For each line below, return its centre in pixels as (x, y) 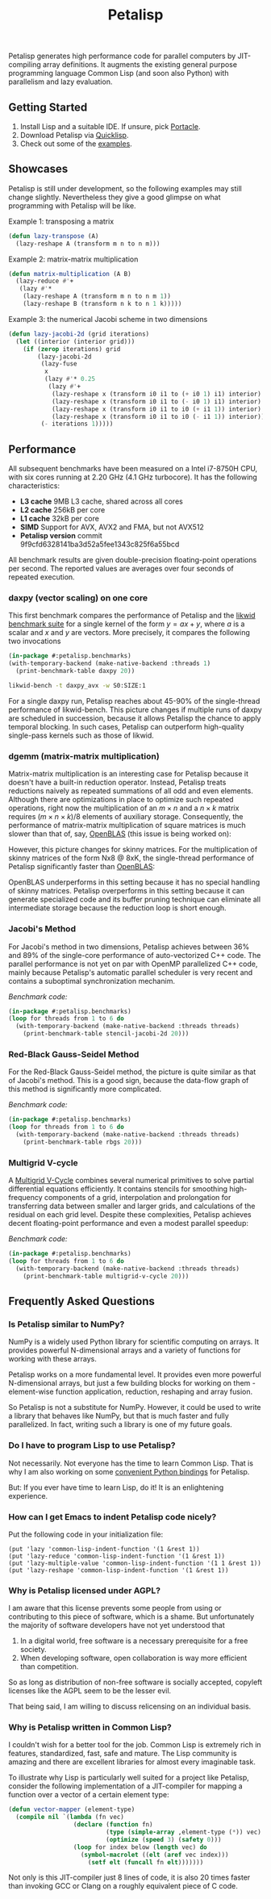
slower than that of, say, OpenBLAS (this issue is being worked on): (120, 834)
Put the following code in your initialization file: (86, 1534)
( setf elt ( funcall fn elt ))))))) (146, 1862)
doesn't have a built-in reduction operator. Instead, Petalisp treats (117, 782)
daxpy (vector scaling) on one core (78, 598)
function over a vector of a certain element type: (89, 1795)
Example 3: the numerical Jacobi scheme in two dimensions (108, 319)
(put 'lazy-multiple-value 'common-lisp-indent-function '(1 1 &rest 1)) (135, 1563)
